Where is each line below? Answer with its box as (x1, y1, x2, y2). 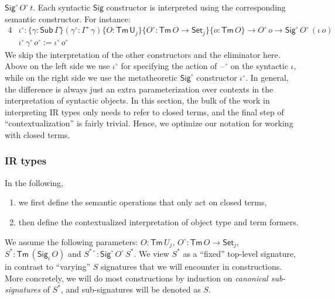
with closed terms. (5, 128, 70, 140)
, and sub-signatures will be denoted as (60, 283, 201, 295)
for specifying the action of (121, 60, 217, 72)
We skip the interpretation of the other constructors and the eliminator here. (5, 48, 281, 60)
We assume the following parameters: (5, 235, 138, 248)
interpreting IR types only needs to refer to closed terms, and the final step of (5, 105, 284, 118)
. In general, (245, 71, 289, 83)
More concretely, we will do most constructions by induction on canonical (5, 271, 268, 284)
